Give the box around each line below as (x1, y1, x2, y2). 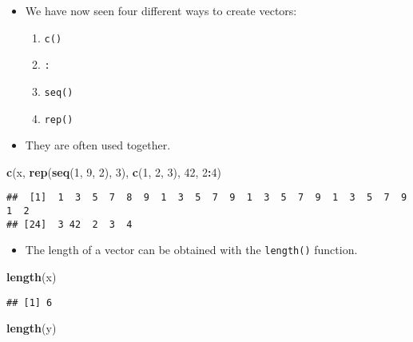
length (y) (6, 320, 57, 336)
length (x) (6, 268, 57, 285)
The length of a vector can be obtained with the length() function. (25, 241, 358, 258)
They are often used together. (25, 137, 171, 153)
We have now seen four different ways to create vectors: (25, 2, 297, 18)
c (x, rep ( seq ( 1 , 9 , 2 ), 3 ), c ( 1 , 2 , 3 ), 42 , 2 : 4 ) (6, 163, 222, 180)
